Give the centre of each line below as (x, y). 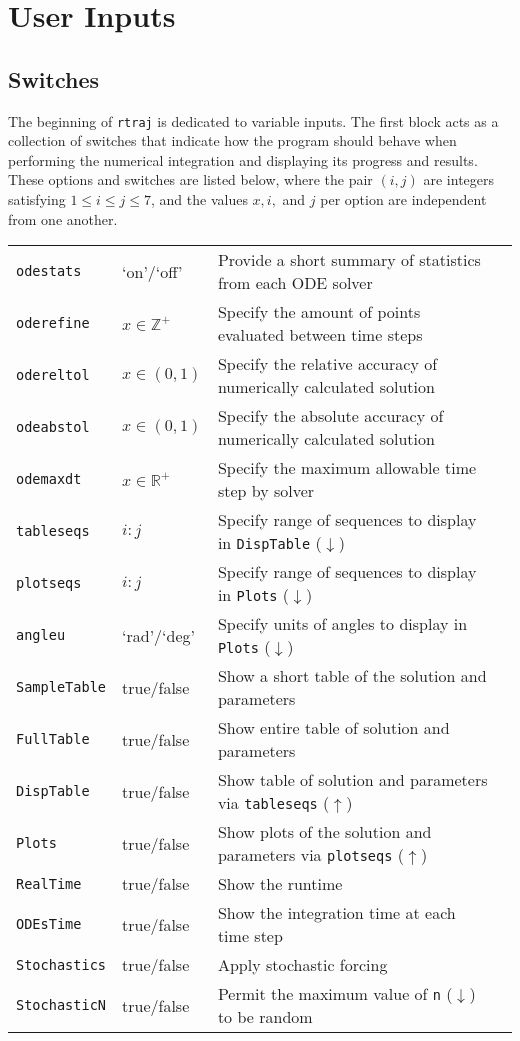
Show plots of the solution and (324, 832)
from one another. (63, 218)
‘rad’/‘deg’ (158, 635)
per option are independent (403, 199)
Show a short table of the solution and (352, 676)
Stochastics (61, 964)
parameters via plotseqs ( (310, 855)
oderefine (53, 323)
